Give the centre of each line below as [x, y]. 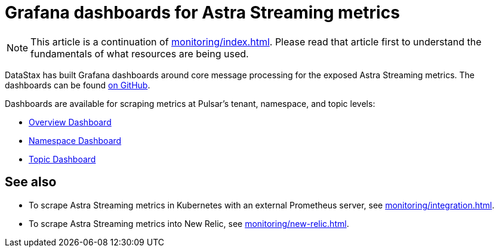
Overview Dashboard [70, 122]
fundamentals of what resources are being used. [140, 53]
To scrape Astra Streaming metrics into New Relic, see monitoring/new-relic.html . [189, 223]
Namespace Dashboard [75, 140]
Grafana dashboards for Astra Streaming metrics [202, 13]
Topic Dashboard [62, 159]
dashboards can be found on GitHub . [78, 85]
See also [31, 182]
